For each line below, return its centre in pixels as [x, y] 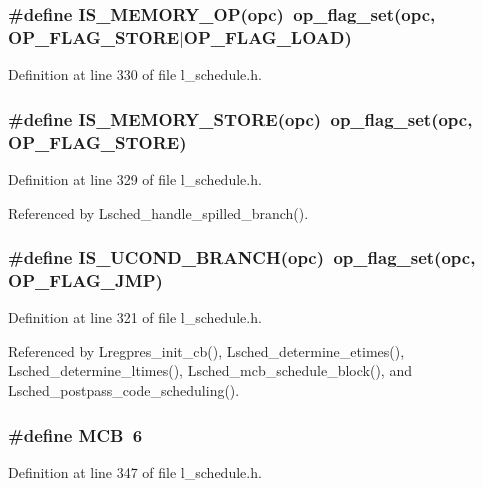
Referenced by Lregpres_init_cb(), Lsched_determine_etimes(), [206, 350]
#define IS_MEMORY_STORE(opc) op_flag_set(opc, [240, 118]
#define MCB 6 [75, 434]
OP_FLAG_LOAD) [267, 36]
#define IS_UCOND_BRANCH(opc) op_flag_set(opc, [242, 257]
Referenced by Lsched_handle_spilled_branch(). [158, 212]
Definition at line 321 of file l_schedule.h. [135, 317]
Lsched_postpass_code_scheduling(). [124, 390]
